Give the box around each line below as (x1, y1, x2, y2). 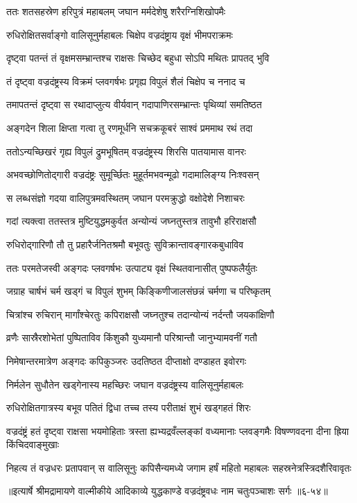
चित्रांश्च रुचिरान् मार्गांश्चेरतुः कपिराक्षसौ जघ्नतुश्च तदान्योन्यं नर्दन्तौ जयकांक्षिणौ (6, 307, 275, 321)
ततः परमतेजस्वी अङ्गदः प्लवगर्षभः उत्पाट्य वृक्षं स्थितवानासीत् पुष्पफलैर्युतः (6, 260, 258, 275)
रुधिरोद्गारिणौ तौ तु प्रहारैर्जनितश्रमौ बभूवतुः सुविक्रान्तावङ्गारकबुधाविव (6, 237, 244, 251)
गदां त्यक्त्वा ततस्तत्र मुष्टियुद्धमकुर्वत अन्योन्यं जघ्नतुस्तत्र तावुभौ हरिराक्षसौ (6, 214, 256, 228)
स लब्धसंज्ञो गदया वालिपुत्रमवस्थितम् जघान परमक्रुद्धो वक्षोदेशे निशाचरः (6, 190, 245, 205)
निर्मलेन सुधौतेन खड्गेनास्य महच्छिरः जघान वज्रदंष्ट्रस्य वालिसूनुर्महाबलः (6, 377, 243, 391)
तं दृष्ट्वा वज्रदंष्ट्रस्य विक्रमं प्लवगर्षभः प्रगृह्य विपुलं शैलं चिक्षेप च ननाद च (6, 74, 245, 88)
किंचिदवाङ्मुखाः (6, 437, 60, 452)
